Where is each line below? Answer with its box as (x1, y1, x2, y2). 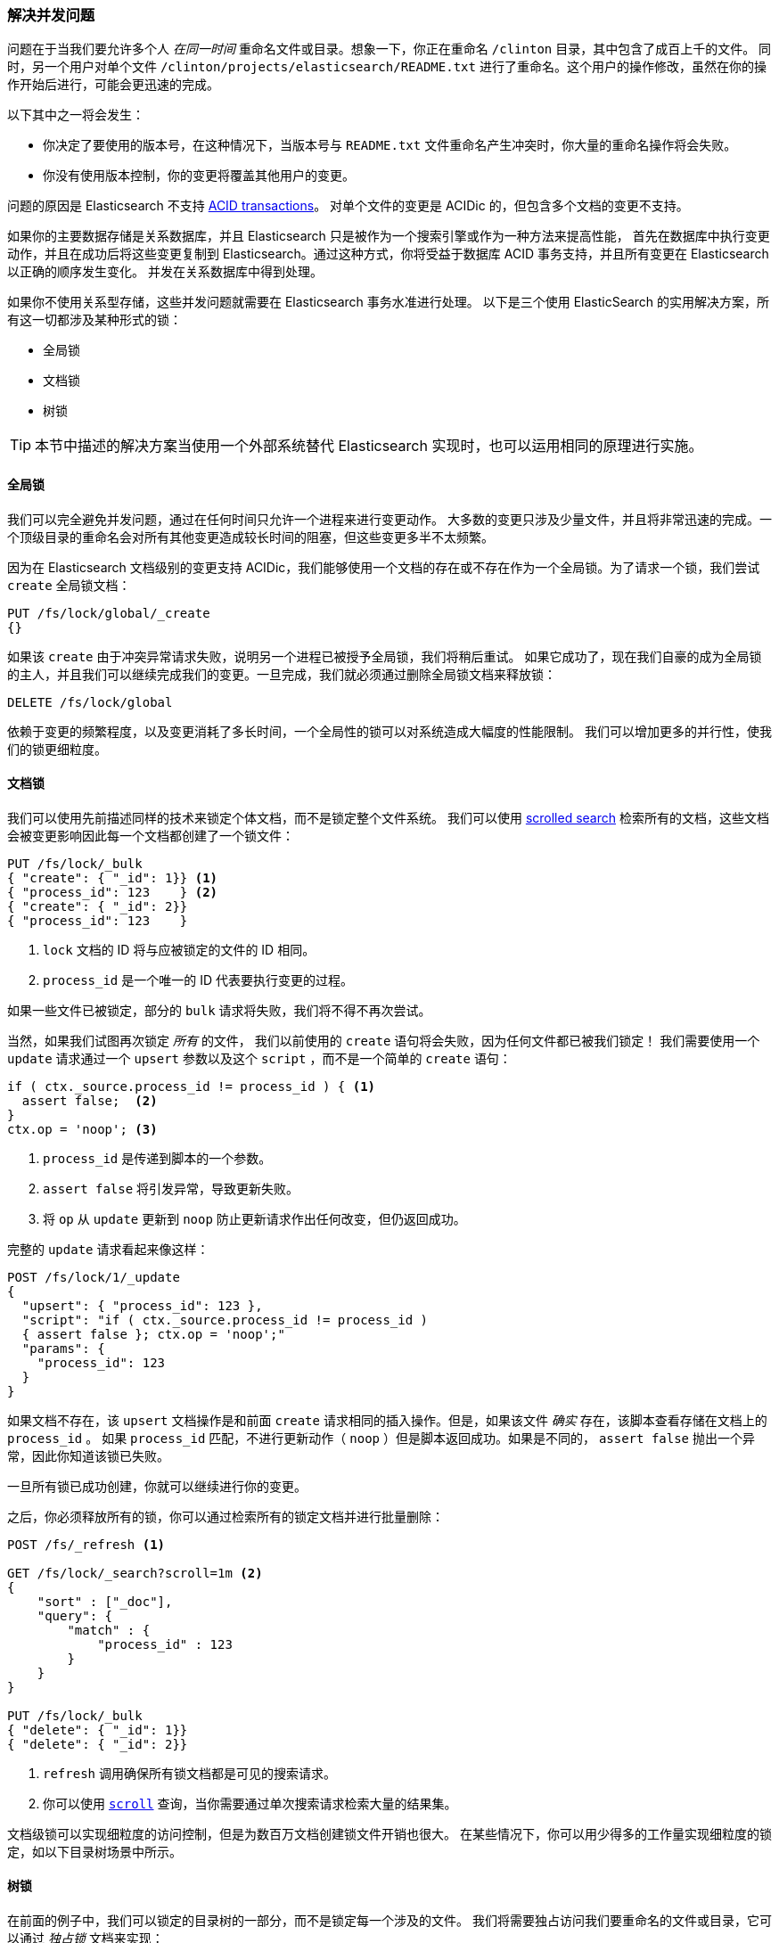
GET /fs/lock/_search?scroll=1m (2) (7, 1565, 263, 1580)
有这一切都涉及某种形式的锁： (7, 312, 182, 328)
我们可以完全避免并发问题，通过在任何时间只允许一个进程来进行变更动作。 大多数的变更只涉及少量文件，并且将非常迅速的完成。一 (7, 511, 772, 527)
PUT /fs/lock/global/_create (7, 605, 210, 620)
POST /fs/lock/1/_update (7, 1269, 180, 1284)
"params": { (21, 1340, 105, 1356)
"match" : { (67, 1622, 151, 1637)
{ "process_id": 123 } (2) (7, 884, 218, 899)
